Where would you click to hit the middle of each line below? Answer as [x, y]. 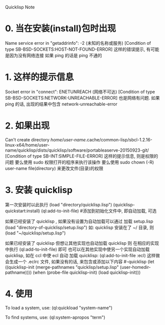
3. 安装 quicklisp [39, 190]
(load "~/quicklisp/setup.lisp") [36, 233]
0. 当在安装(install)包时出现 [61, 29]
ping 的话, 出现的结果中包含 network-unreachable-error [61, 104]
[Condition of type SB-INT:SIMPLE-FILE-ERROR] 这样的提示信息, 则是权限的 [82, 156]
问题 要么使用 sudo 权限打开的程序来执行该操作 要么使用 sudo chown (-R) [80, 162]
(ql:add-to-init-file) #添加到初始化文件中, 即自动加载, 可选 [99, 211]
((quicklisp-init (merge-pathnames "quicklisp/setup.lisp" [62, 267]
